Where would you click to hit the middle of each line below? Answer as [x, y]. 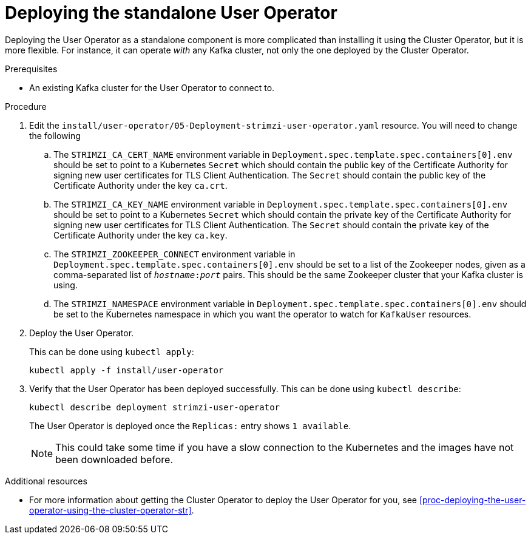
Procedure [26, 106]
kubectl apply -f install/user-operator [127, 370]
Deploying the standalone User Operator [171, 13]
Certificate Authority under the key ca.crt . [140, 185]
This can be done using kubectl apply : [112, 351]
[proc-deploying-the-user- [472, 500]
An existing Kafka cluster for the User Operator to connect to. [152, 87]
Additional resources [46, 481]
